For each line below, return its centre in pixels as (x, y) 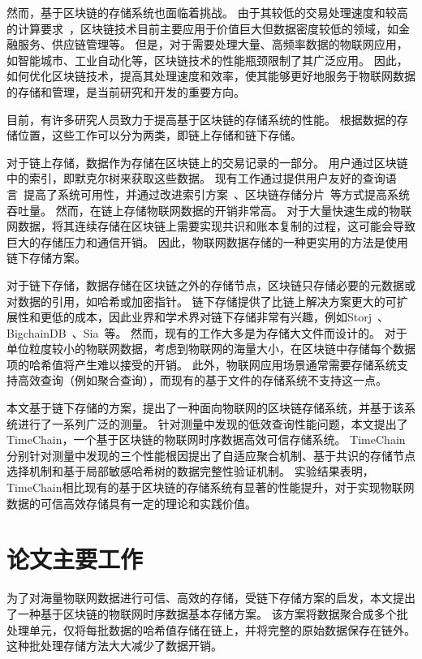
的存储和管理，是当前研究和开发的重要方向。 (126, 91)
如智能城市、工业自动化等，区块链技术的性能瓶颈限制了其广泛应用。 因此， (207, 60)
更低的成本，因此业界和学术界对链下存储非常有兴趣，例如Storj (206, 317)
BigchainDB (37, 332)
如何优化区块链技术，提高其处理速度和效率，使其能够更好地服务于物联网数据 (211, 76)
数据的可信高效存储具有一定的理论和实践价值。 (131, 503)
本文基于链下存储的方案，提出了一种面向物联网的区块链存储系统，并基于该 (205, 408)
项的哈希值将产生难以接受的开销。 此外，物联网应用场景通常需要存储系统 (202, 364)
